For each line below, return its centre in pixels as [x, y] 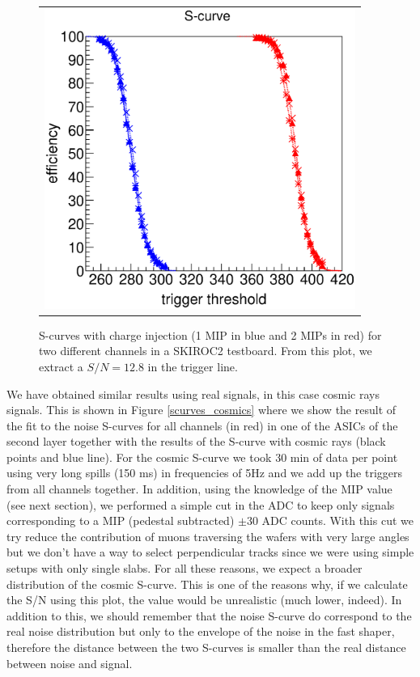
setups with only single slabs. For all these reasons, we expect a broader [185, 568]
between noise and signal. [70, 663]
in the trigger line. [193, 366]
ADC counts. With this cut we [337, 520]
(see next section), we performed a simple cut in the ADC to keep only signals [201, 504]
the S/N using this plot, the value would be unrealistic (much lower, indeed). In [204, 600]
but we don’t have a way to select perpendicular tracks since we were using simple [210, 552]
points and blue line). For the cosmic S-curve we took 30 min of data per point [202, 457]
